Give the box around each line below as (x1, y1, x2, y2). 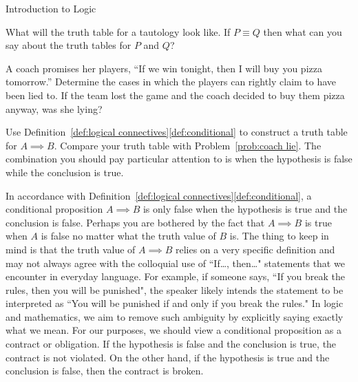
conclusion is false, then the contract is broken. (6, 363, 204, 378)
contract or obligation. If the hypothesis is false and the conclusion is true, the (6, 337, 337, 351)
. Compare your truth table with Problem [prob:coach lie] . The (54, 138, 322, 152)
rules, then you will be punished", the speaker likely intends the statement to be (6, 282, 344, 297)
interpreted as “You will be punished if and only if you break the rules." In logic (6, 296, 344, 310)
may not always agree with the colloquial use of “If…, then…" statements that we (6, 255, 345, 270)
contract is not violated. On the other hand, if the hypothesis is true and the (6, 350, 330, 364)
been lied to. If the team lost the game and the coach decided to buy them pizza (6, 87, 345, 102)
